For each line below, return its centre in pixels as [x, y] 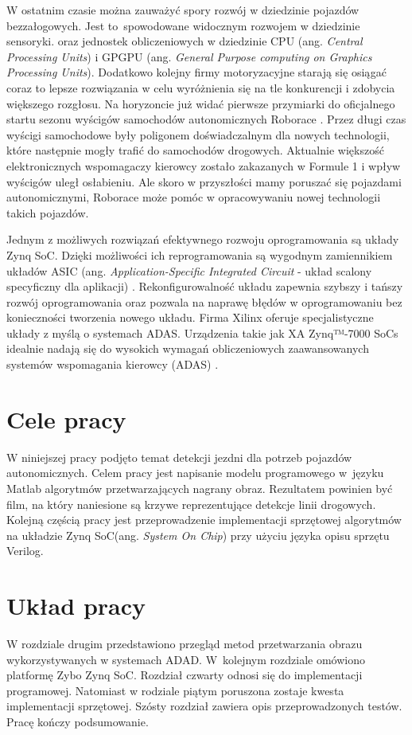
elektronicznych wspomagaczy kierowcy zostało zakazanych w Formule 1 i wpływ [204, 165]
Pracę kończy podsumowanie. [78, 722]
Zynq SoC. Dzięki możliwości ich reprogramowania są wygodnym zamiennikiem [200, 254]
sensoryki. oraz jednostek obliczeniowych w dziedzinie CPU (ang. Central [185, 41]
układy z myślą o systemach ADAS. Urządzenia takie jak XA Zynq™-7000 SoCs [202, 332]
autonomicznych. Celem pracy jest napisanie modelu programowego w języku [195, 473]
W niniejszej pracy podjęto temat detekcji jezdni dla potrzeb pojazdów [179, 457]
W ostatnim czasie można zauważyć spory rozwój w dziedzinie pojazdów [183, 10]
